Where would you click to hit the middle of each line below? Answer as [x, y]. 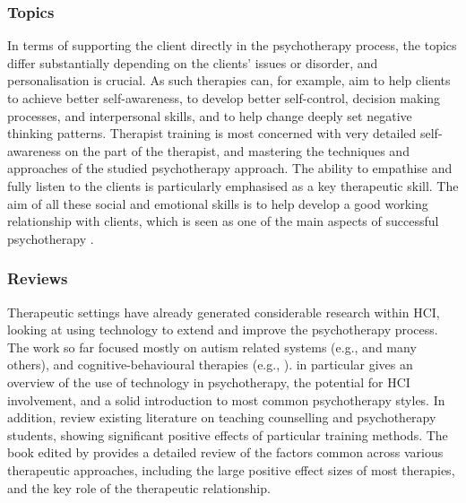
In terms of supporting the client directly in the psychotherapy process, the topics [232, 45]
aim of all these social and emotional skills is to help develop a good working [218, 203]
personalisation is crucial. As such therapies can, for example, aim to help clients [229, 80]
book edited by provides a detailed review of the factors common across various [225, 452]
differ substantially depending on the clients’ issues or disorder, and [193, 62]
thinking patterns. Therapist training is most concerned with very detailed [212, 133]
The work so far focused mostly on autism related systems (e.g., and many [212, 347]
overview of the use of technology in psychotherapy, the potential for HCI [209, 382]
